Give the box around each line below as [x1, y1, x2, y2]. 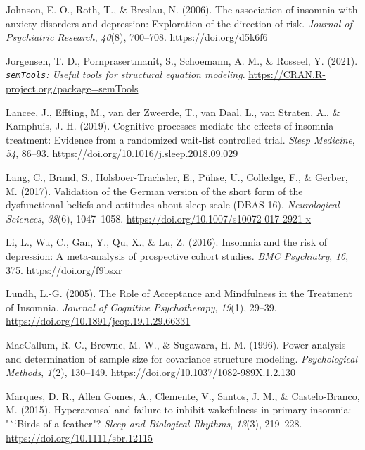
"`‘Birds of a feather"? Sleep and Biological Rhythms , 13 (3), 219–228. [6, 415, 302, 430]
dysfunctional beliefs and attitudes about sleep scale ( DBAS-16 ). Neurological [6, 197, 340, 212]
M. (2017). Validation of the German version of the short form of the [6, 183, 303, 198]
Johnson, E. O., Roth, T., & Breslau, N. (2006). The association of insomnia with [6, 2, 358, 16]
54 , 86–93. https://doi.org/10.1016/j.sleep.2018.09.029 [6, 146, 238, 161]
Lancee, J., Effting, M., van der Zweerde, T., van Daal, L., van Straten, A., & [6, 104, 340, 119]
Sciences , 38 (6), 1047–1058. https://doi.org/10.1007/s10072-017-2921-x [6, 211, 312, 225]
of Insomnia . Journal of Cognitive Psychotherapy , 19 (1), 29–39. [6, 299, 277, 314]
